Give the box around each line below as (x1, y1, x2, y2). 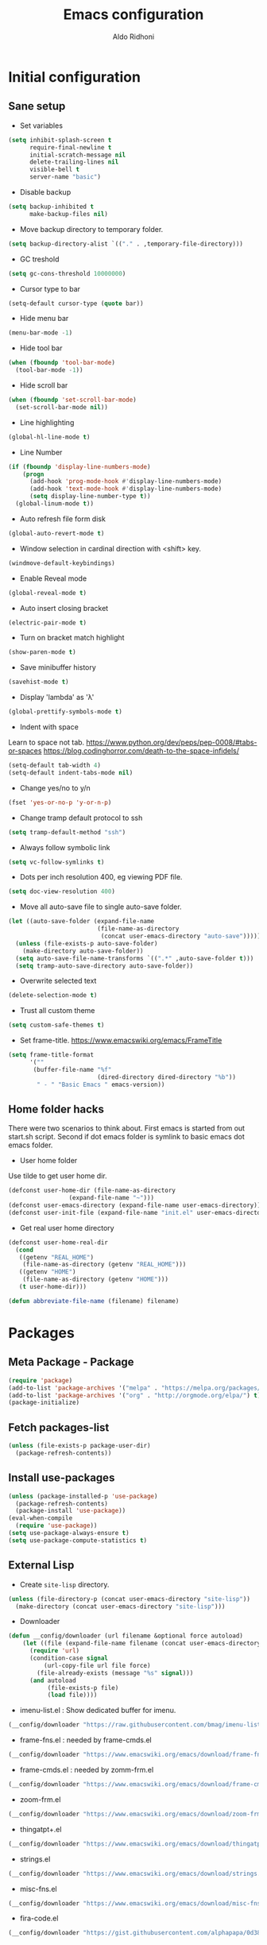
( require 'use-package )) (15, 1522, 98, 1530)
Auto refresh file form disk (19, 514, 106, 524)
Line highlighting (19, 417, 75, 427)
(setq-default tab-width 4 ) (8, 761, 102, 769)
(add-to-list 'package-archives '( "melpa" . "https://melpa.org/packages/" (8, 1384, 265, 1392)
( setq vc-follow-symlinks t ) (8, 858, 105, 866)
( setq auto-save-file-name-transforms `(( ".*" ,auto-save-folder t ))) (15, 954, 254, 962)
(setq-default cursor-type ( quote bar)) (8, 300, 145, 307)
